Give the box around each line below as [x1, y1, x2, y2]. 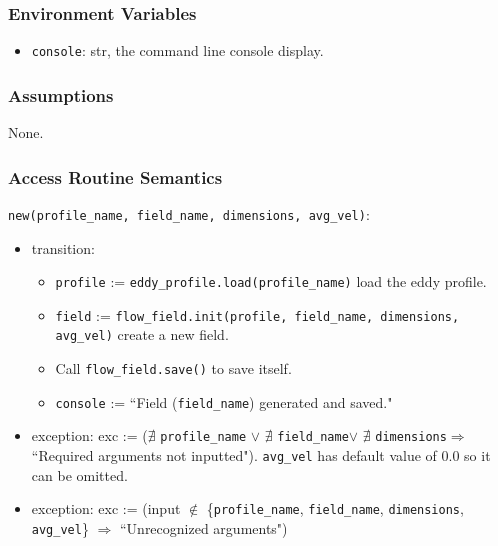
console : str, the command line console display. [31, 40, 324, 61]
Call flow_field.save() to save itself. [55, 358, 292, 379]
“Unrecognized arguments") [119, 518, 288, 538]
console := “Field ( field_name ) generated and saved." [55, 391, 393, 412]
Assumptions [8, 82, 114, 107]
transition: [31, 237, 95, 258]
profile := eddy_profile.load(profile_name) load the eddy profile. [55, 271, 487, 292]
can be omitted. [31, 464, 128, 485]
